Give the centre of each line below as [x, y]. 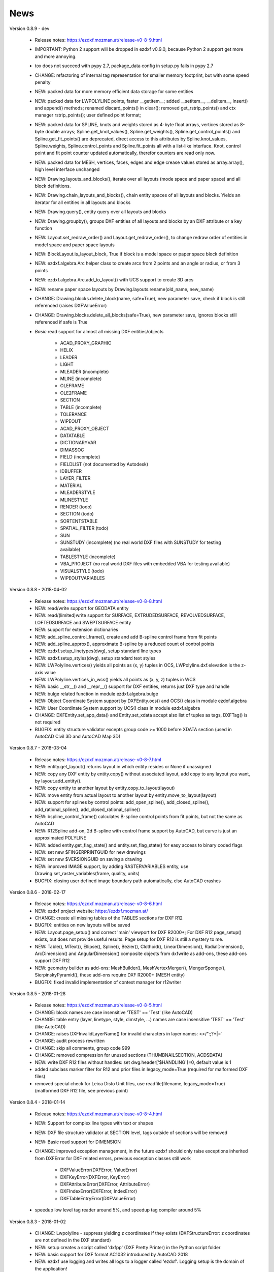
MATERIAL [71, 485]
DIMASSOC [72, 450]
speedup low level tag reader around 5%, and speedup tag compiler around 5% [118, 1210]
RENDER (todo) [76, 507]
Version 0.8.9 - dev [29, 28]
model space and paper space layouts [75, 245]
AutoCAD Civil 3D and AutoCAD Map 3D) [78, 736]
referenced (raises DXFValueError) [71, 306]
